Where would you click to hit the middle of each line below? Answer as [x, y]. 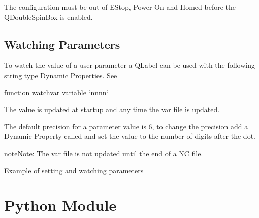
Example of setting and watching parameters [74, 170]
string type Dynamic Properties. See [61, 75]
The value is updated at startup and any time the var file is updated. [112, 109]
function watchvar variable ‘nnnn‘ [56, 92]
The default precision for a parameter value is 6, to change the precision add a [126, 126]
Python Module [60, 205]
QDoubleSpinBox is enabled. [48, 16]
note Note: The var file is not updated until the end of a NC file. [104, 153]
